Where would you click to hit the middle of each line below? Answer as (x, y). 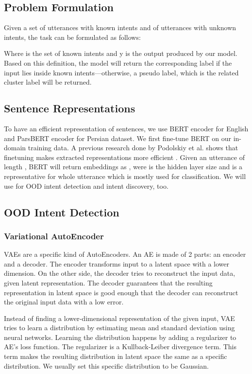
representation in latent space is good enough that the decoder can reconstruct (121, 292)
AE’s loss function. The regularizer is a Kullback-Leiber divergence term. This (120, 347)
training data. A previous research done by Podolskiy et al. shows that (133, 148)
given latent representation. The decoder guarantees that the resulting (108, 282)
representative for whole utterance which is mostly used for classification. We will (125, 176)
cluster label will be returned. (48, 82)
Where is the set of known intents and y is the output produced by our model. (121, 53)
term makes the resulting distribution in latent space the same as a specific (116, 356)
